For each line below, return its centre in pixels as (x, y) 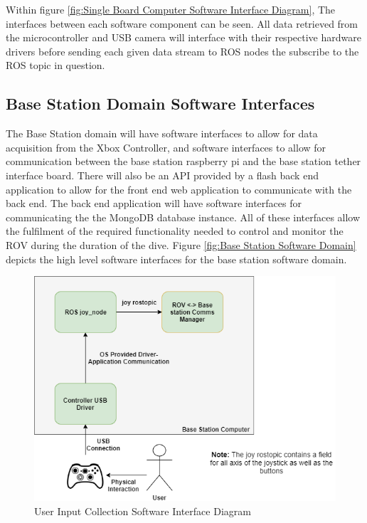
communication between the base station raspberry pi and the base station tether (183, 161)
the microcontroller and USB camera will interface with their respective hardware (183, 37)
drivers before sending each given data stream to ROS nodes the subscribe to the (182, 51)
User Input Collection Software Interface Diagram (143, 511)
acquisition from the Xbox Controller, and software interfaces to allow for (166, 147)
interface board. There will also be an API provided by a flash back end (162, 175)
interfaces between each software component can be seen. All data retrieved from (182, 23)
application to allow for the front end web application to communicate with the (179, 189)
